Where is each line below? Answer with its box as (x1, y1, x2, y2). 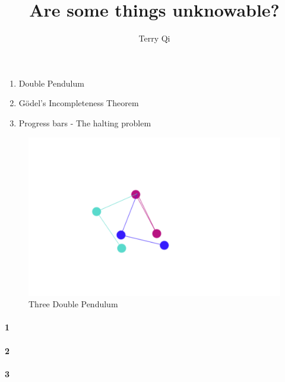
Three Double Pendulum (28, 298, 118, 310)
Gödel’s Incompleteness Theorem (18, 97, 139, 109)
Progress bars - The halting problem (18, 116, 151, 129)
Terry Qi (138, 32, 170, 44)
